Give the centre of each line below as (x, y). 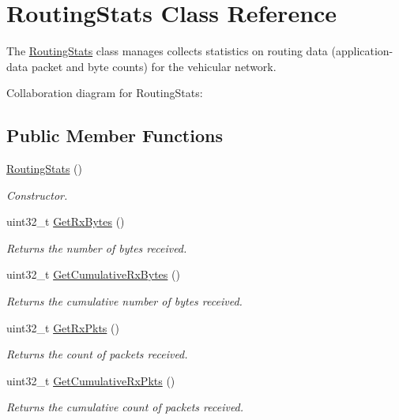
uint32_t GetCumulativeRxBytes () (93, 274)
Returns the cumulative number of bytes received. (124, 301)
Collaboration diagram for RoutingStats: (105, 93)
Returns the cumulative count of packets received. (125, 407)
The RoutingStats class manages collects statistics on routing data (167, 51)
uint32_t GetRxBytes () (66, 221)
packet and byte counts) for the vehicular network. (154, 66)
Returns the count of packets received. (97, 354)
